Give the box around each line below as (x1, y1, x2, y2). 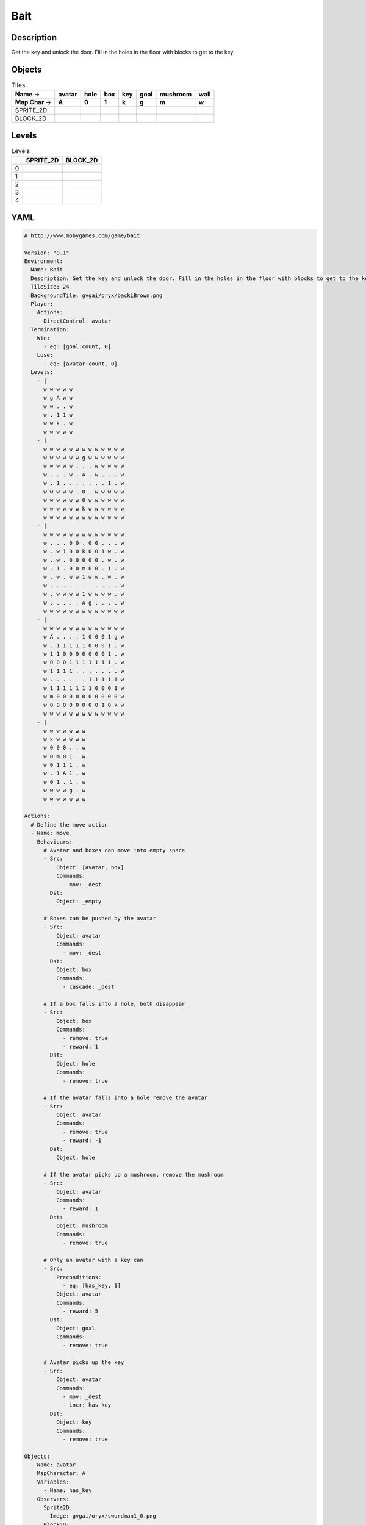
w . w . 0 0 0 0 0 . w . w (43, 556, 124, 564)
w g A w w (43, 394, 73, 401)
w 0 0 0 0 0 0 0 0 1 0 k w (43, 701, 124, 709)
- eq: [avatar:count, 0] (43, 360, 118, 367)
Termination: (30, 326, 70, 333)
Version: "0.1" (24, 249, 70, 256)
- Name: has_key (43, 1487, 92, 1494)
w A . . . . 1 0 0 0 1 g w (43, 633, 124, 640)
